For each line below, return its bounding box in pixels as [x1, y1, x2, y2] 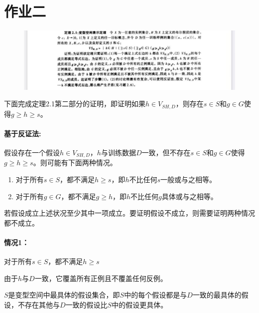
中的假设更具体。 [112, 299, 168, 310]
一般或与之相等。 [160, 174, 217, 185]
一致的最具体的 [192, 290, 242, 300]
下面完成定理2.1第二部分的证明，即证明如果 [4, 98, 145, 109]
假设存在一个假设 [4, 147, 60, 157]
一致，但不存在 [141, 147, 191, 157]
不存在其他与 [17, 299, 60, 310]
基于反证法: [4, 128, 41, 138]
